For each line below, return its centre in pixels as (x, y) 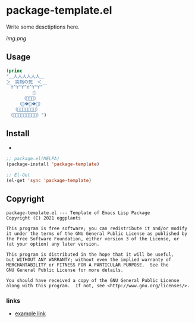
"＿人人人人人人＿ (25, 76)
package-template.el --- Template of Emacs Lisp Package (78, 213)
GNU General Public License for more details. (65, 270)
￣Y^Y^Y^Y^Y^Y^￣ (27, 87)
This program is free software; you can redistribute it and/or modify (97, 228)
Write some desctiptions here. (43, 27)
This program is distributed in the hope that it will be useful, (90, 254)
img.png (16, 38)
